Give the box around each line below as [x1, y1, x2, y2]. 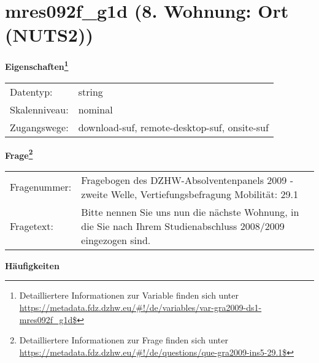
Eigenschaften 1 [5, 58, 69, 72]
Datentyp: [10, 84, 53, 99]
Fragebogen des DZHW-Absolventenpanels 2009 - [81, 172, 293, 187]
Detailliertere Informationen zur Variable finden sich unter [19, 289, 239, 302]
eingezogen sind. [81, 232, 151, 247]
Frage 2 [5, 147, 33, 161]
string [78, 84, 103, 99]
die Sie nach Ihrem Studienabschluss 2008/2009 [81, 218, 285, 233]
